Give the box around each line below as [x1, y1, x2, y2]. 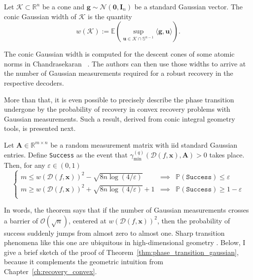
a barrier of [4, 215, 38, 225]
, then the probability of [157, 215, 230, 225]
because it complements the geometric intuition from [4, 256, 163, 267]
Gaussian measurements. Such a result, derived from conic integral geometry [4, 113, 235, 124]
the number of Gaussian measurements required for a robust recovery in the [4, 68, 233, 78]
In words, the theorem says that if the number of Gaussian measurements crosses [4, 205, 249, 215]
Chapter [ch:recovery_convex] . [4, 266, 97, 277]
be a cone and [42, 1, 85, 11]
